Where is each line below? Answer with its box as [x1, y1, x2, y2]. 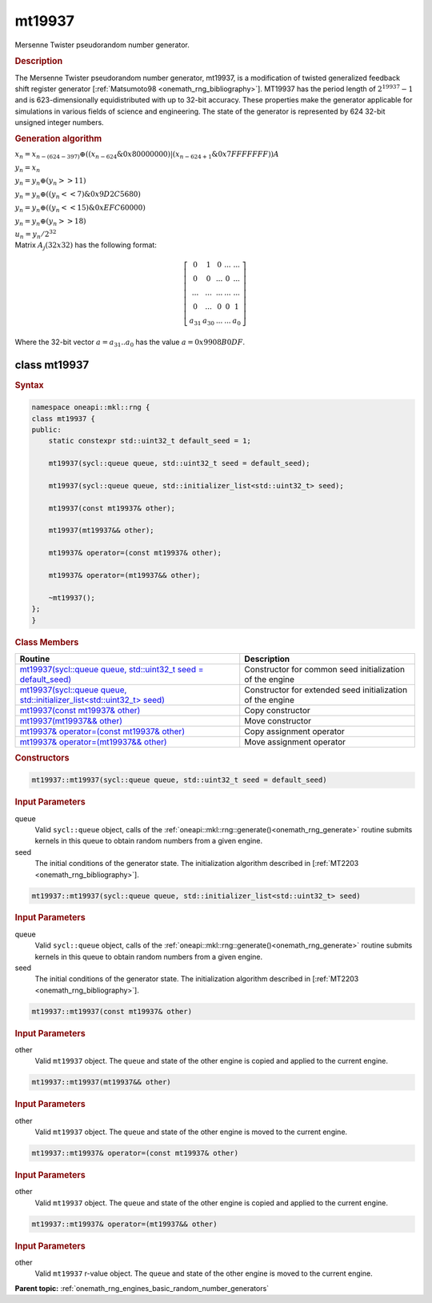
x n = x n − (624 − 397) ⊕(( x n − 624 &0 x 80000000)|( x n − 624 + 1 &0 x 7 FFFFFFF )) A [14, 149, 279, 160]
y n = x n [14, 162, 41, 174]
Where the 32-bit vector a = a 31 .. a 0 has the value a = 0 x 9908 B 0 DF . [14, 337, 246, 348]
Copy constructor [244, 704, 311, 716]
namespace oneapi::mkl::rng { [31, 403, 150, 412]
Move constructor [244, 715, 312, 726]
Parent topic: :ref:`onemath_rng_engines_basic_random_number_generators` [14, 1283, 270, 1293]
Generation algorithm [14, 133, 102, 144]
